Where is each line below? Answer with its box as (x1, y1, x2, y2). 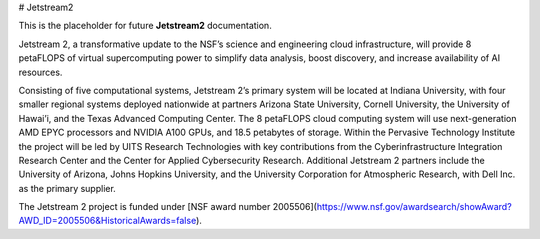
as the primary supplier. (18, 182, 117, 194)
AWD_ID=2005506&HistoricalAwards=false (18, 215, 197, 227)
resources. (18, 66, 63, 78)
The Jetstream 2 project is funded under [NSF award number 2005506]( (18, 201, 317, 213)
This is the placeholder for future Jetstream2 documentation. (18, 20, 272, 32)
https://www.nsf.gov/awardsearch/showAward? (316, 201, 512, 213)
